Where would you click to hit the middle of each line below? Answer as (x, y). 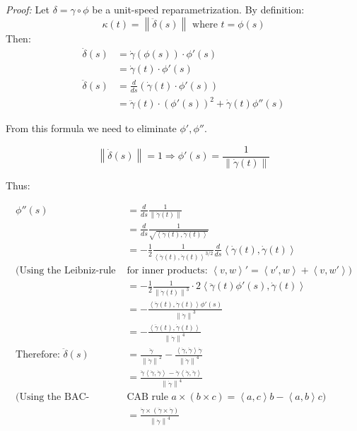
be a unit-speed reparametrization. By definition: (198, 9)
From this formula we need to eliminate (91, 128)
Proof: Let (28, 9)
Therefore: (38, 355)
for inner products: (167, 270)
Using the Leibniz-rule (68, 270)
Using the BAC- (54, 397)
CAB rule (147, 397)
